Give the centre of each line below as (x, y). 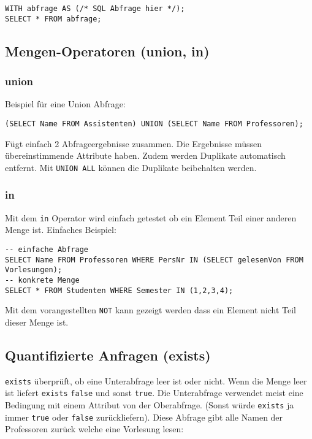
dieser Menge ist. (37, 322)
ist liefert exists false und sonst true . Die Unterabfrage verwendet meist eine (154, 393)
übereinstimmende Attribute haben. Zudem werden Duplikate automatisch (145, 155)
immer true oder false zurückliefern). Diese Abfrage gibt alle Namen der (144, 417)
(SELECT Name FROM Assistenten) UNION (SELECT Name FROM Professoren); (154, 124)
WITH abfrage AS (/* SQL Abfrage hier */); (95, 9)
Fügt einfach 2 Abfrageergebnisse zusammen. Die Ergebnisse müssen (133, 143)
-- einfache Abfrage (47, 249)
